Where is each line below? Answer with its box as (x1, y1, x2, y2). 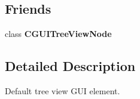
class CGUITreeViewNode (5, 27, 112, 40)
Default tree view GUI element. (5, 85, 120, 97)
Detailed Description (5, 57, 136, 75)
